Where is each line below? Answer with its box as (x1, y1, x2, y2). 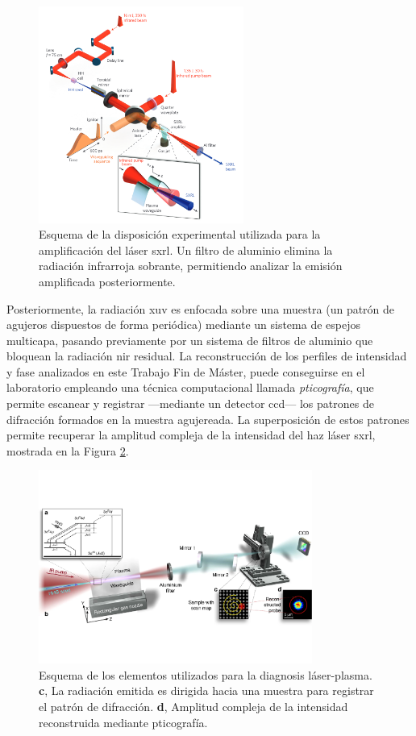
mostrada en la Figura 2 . (6, 442, 129, 459)
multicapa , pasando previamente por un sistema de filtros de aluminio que (6, 331, 373, 348)
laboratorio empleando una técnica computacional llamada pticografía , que (6, 379, 374, 396)
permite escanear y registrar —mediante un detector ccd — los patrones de (6, 395, 374, 412)
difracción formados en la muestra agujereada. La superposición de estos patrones (6, 410, 410, 427)
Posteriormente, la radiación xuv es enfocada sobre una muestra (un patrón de (6, 300, 395, 317)
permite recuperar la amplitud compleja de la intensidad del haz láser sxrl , (6, 426, 376, 443)
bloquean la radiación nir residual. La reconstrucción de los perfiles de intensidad (6, 347, 407, 364)
